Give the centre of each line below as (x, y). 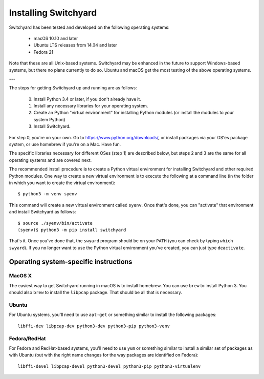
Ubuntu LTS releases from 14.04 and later (75, 45)
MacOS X (20, 276)
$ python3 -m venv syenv (47, 194)
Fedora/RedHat (27, 338)
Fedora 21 (44, 52)
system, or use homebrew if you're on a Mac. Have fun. (65, 145)
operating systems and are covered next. (50, 160)
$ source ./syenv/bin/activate (55, 223)
